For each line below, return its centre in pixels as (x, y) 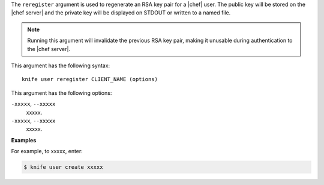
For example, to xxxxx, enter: (47, 151)
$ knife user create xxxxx (63, 167)
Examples (24, 140)
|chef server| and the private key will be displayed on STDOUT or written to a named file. (121, 13)
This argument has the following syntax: (61, 65)
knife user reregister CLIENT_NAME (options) (90, 79)
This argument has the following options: (61, 92)
